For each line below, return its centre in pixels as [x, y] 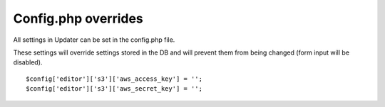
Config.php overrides [78, 18]
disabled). [28, 62]
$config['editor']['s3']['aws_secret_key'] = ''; [114, 89]
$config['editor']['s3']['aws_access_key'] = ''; [114, 79]
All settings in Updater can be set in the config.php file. [94, 40]
